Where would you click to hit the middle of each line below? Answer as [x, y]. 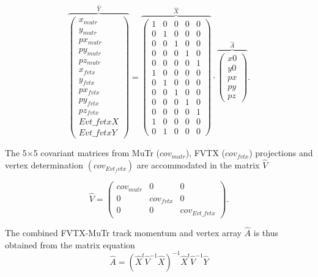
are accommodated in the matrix [198, 165]
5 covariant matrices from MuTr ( [97, 153]
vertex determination [44, 165]
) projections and [281, 153]
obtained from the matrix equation [70, 244]
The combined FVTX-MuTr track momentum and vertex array [123, 232]
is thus [266, 232]
